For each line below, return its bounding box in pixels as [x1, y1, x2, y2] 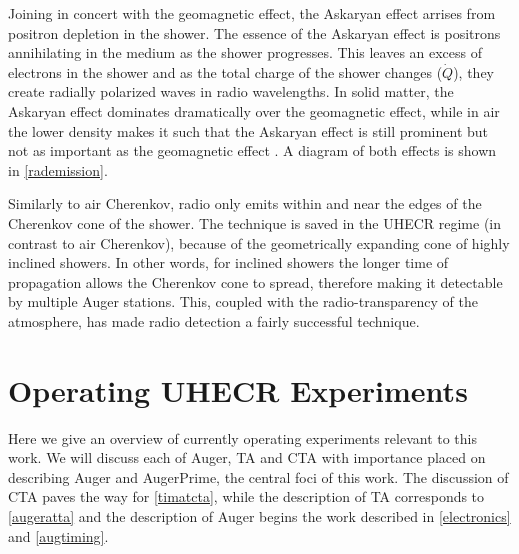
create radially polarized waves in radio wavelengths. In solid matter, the [8, 81, 454, 102]
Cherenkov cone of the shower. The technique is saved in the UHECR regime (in [8, 212, 502, 233]
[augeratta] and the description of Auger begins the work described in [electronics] [8, 506, 511, 526]
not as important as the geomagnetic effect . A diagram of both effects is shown [8, 140, 497, 161]
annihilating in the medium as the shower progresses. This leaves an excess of [8, 42, 483, 63]
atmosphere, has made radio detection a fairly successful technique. [8, 310, 420, 331]
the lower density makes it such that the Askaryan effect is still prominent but [8, 120, 489, 141]
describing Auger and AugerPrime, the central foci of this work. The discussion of [8, 466, 509, 487]
